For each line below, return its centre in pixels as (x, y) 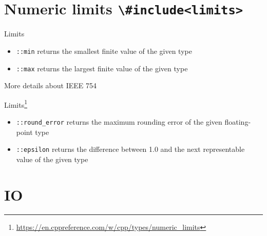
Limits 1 (16, 104)
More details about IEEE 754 (50, 85)
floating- (238, 122)
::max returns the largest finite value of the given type (102, 68)
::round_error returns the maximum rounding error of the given (119, 122)
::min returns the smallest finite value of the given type (104, 51)
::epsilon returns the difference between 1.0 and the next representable (130, 149)
